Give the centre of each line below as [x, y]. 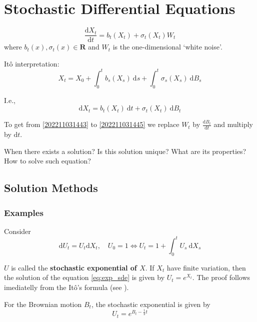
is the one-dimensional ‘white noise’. [167, 47]
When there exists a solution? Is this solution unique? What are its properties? [125, 151]
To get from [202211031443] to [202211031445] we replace [92, 124]
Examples [24, 212]
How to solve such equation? [47, 161]
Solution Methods [51, 188]
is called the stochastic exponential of [74, 267]
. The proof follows [221, 277]
